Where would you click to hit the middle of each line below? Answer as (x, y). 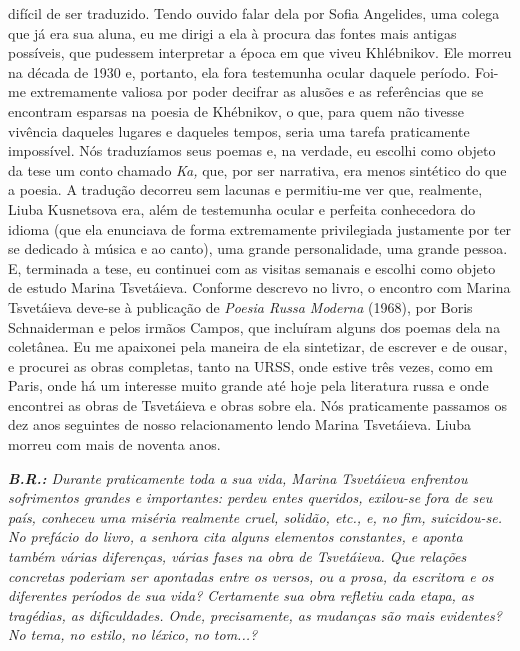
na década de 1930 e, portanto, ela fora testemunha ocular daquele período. (239, 71)
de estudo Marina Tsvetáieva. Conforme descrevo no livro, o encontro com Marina (259, 287)
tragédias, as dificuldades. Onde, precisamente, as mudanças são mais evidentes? (255, 614)
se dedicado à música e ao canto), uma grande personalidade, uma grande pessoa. (258, 248)
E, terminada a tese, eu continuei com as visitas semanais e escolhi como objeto (252, 267)
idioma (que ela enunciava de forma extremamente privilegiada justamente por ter (260, 228)
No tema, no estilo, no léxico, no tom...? (133, 634)
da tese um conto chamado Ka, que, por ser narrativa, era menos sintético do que (257, 169)
